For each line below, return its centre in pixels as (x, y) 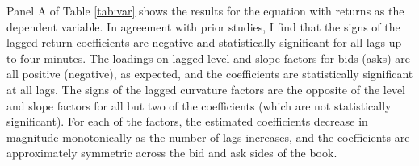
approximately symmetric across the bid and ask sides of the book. (172, 153)
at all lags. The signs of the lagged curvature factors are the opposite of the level (206, 89)
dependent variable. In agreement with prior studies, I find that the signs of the (203, 26)
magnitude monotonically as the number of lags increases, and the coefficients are (208, 137)
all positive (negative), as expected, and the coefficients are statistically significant (210, 74)
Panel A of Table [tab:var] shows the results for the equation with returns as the (205, 10)
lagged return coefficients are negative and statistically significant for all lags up (204, 42)
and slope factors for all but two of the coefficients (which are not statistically (199, 105)
